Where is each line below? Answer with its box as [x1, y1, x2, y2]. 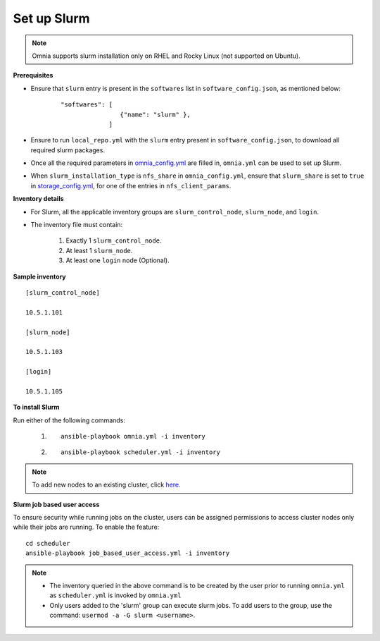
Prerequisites [13, 71, 53, 80]
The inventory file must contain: [30, 221, 123, 229]
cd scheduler [25, 539, 70, 547]
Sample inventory [13, 272, 66, 281]
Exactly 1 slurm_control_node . [65, 236, 162, 245]
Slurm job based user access [13, 500, 100, 508]
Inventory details [13, 195, 64, 203]
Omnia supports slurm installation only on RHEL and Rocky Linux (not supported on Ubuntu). [32, 51, 300, 60]
